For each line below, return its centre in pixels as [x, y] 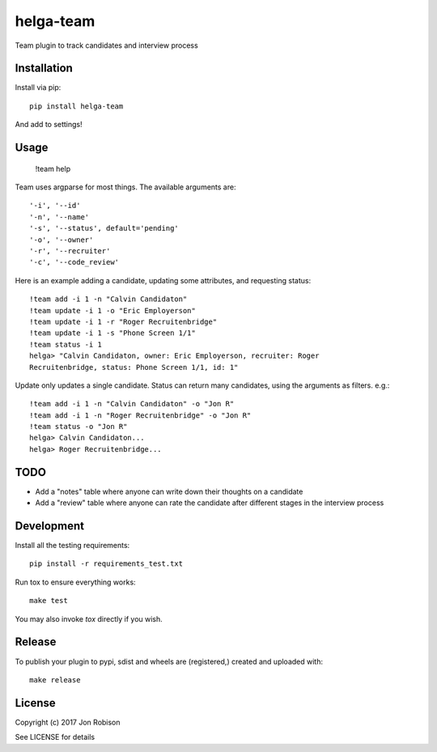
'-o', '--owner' [62, 240]
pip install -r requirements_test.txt [106, 564]
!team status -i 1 [66, 344]
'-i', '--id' [55, 206]
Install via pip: [38, 87]
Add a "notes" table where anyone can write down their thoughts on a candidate [169, 491]
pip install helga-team [76, 106]
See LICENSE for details [55, 737]
